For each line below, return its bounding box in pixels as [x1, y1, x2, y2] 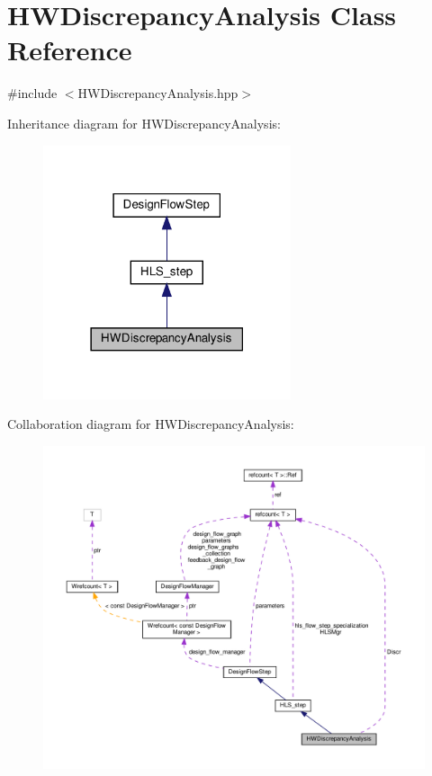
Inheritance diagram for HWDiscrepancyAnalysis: [7, 113, 281, 132]
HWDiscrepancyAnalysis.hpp [77, 84, 238, 103]
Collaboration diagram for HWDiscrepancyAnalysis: [7, 415, 294, 433]
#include [7, 84, 58, 103]
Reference [7, 31, 132, 68]
